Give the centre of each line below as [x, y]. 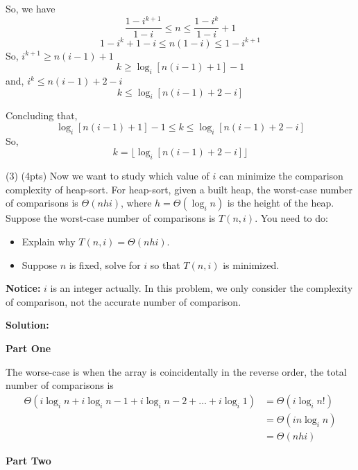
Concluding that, [42, 115]
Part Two [28, 460]
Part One [28, 348]
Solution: [27, 325]
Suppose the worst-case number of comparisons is [111, 218]
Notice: [23, 288]
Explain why [49, 241]
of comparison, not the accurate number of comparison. [123, 301]
